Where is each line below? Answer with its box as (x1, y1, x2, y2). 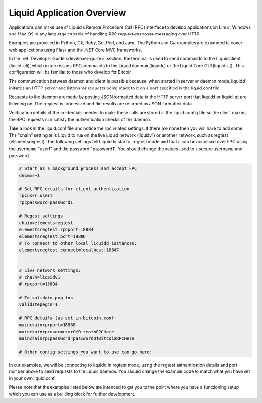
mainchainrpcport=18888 (19, 322, 76, 328)
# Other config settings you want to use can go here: (19, 349, 152, 355)
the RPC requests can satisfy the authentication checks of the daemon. (9, 117, 151, 123)
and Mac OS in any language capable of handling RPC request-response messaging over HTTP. (9, 31, 201, 36)
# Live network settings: (19, 268, 81, 273)
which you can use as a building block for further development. (9, 391, 136, 397)
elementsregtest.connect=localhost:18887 (19, 247, 119, 253)
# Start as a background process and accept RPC (19, 166, 137, 171)
